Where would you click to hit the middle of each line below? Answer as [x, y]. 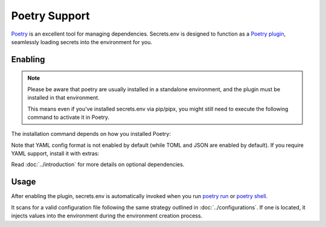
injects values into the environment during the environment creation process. [107, 216]
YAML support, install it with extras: [55, 153]
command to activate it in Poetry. [69, 117]
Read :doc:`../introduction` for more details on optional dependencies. [98, 165]
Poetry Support [50, 16]
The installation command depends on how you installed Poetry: [91, 134]
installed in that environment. [63, 98]
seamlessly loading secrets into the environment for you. [81, 42]
